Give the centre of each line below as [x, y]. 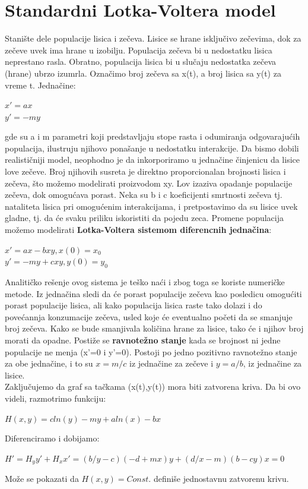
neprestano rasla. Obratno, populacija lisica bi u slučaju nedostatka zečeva [141, 61]
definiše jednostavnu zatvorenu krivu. [221, 479]
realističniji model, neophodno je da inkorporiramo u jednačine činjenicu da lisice [152, 160]
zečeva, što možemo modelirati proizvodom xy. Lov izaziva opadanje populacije [149, 183]
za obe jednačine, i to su [49, 363]
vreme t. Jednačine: [40, 85]
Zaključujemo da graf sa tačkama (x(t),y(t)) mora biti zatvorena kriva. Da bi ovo [153, 387]
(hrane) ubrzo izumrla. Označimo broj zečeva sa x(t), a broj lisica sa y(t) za [143, 73]
